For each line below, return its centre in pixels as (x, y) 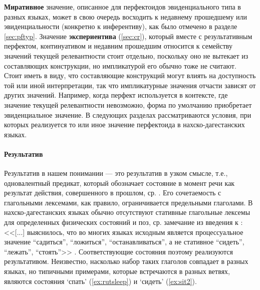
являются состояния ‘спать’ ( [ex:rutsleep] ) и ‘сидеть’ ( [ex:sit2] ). (100, 281)
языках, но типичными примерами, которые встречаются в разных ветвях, (117, 271)
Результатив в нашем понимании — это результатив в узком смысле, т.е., (116, 173)
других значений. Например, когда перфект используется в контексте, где (116, 95)
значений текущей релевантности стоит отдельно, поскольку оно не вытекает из (126, 55)
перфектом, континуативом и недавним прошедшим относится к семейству (118, 46)
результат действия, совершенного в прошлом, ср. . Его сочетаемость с (113, 193)
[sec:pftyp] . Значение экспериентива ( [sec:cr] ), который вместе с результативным (128, 36)
